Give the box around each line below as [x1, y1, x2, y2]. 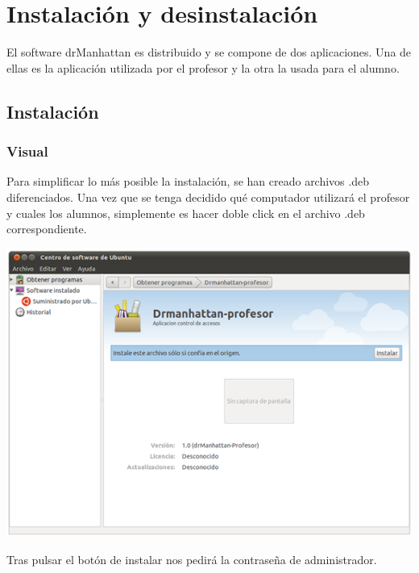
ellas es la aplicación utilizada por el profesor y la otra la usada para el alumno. [6, 59, 400, 76]
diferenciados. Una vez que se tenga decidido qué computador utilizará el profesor [6, 188, 410, 205]
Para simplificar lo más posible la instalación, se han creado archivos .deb [6, 173, 369, 190]
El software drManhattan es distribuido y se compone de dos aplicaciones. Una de [6, 44, 412, 61]
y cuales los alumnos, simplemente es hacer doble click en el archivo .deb [6, 204, 365, 221]
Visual [6, 141, 48, 161]
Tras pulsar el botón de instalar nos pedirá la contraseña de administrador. [6, 550, 377, 567]
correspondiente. [6, 220, 87, 237]
